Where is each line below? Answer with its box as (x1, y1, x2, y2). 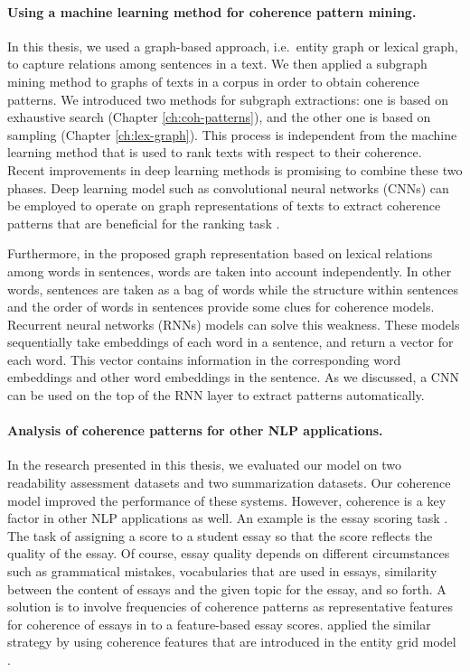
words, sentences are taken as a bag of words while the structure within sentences (7, 279, 458, 298)
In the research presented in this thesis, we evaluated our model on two (7, 455, 402, 474)
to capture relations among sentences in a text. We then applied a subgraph (7, 54, 428, 73)
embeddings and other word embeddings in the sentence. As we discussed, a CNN (7, 368, 459, 387)
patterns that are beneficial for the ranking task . (7, 213, 280, 232)
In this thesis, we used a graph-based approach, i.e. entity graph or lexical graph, (7, 36, 458, 55)
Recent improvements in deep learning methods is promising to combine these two (7, 160, 463, 179)
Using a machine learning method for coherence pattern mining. (7, 2, 417, 21)
